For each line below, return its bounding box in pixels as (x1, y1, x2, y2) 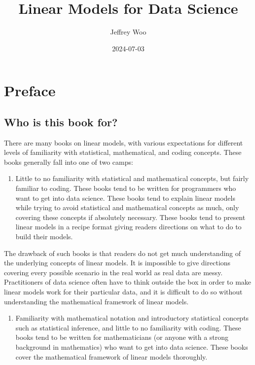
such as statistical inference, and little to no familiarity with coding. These (15, 322, 241, 332)
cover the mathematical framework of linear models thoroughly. (15, 351, 208, 362)
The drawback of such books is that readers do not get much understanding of (4, 248, 241, 258)
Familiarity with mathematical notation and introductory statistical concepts (15, 313, 249, 323)
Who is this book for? (4, 114, 118, 129)
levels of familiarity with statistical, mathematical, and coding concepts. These (4, 147, 242, 157)
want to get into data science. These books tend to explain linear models (15, 192, 235, 203)
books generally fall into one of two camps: (4, 156, 133, 167)
